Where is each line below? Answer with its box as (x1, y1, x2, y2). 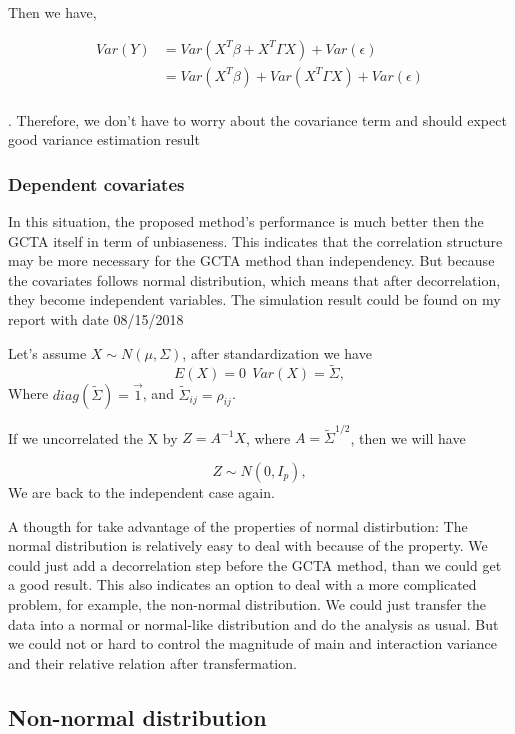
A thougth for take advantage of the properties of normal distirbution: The (8, 515, 468, 536)
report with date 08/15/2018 (8, 309, 184, 330)
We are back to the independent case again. (8, 482, 275, 502)
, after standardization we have (182, 342, 372, 363)
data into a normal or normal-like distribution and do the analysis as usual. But (8, 613, 499, 634)
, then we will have (350, 427, 466, 448)
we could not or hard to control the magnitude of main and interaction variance (8, 633, 498, 654)
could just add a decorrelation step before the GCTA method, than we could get (8, 554, 502, 575)
